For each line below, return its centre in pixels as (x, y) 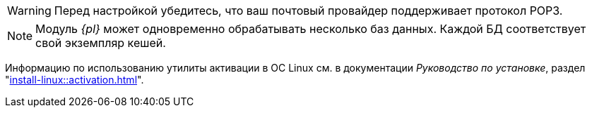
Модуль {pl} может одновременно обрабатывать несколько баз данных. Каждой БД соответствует (311, 29)
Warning (29, 11)
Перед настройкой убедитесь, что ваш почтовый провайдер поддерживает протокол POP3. (308, 11)
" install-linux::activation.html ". (75, 80)
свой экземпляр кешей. (101, 43)
